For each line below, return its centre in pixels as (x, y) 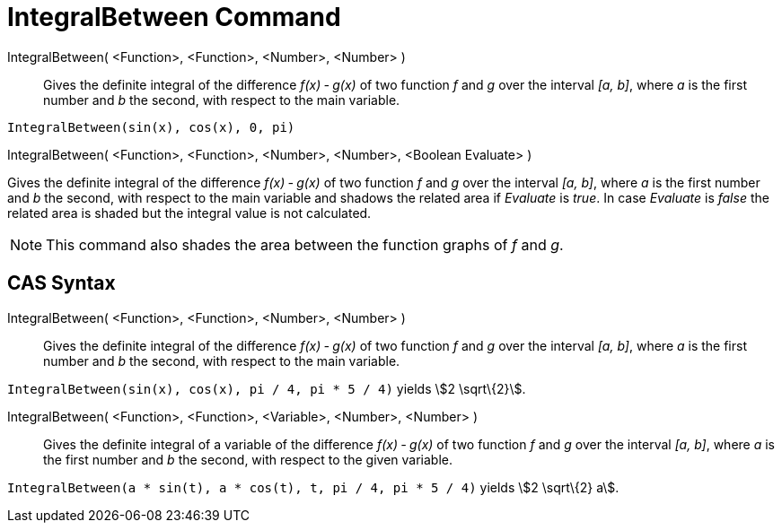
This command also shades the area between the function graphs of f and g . (305, 244)
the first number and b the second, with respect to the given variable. (248, 459)
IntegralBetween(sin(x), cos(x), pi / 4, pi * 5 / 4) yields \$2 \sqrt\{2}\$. (267, 388)
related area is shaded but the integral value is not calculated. (189, 213)
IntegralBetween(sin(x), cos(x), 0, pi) (151, 127)
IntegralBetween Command (174, 17)
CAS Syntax (62, 283)
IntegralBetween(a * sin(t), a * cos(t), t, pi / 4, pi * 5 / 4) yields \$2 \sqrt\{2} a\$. (313, 487)
